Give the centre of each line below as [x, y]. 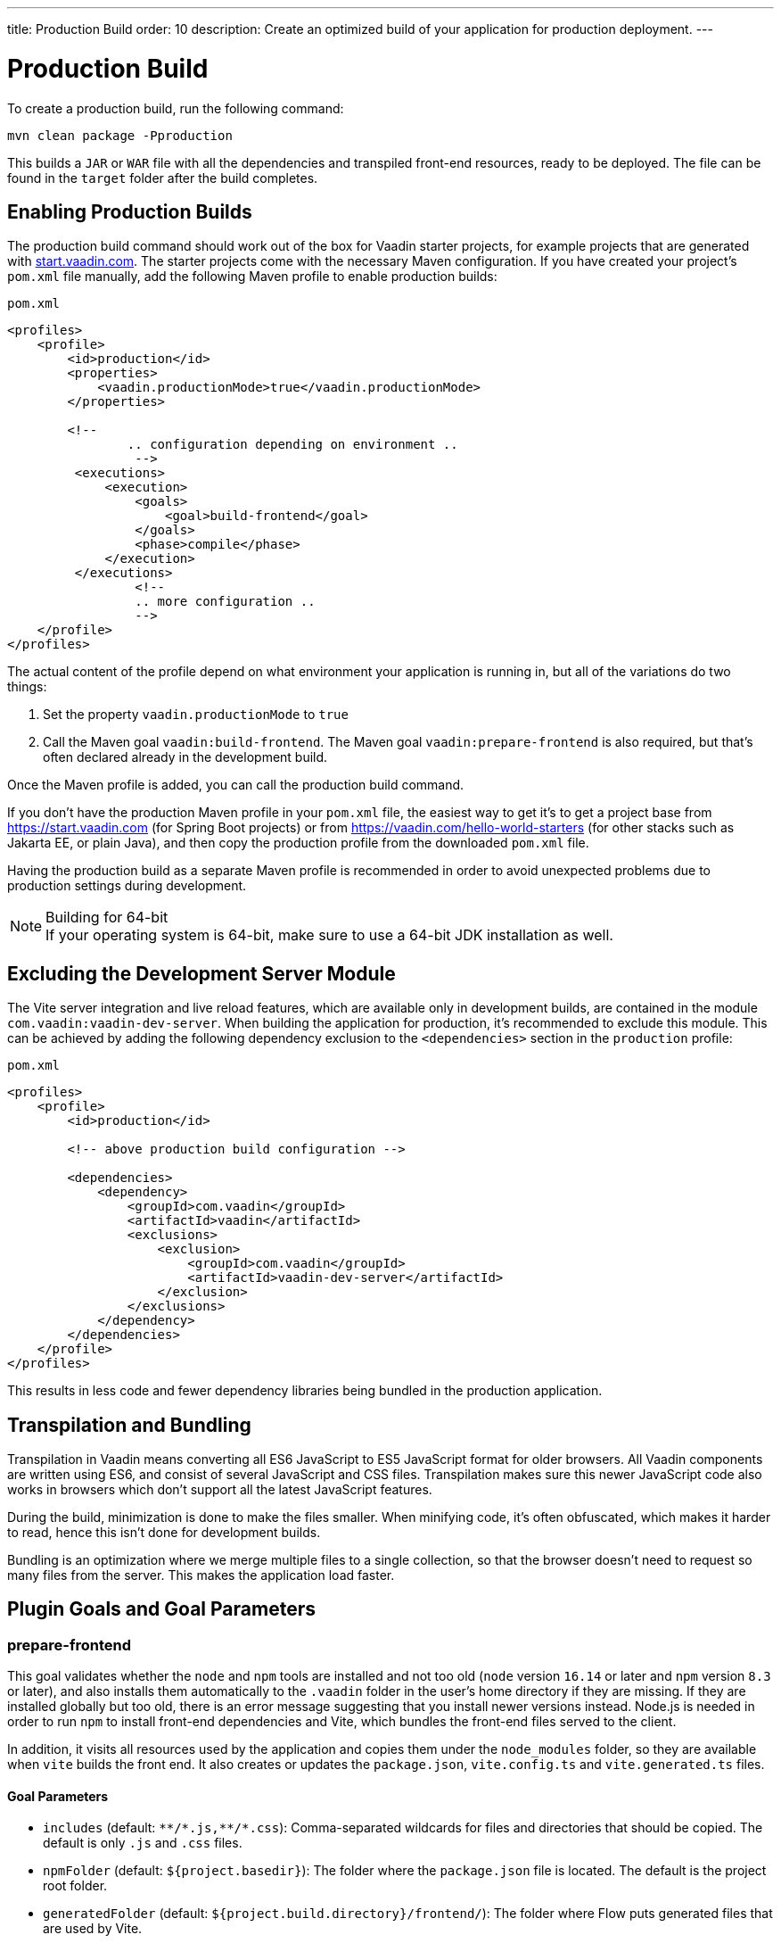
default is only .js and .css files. [143, 1843]
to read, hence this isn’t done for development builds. [164, 1533]
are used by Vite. [93, 1929]
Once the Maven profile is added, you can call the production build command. [236, 785]
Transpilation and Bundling [129, 1425]
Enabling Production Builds [130, 211]
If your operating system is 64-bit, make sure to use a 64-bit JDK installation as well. [329, 935]
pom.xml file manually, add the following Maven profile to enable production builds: [252, 277]
